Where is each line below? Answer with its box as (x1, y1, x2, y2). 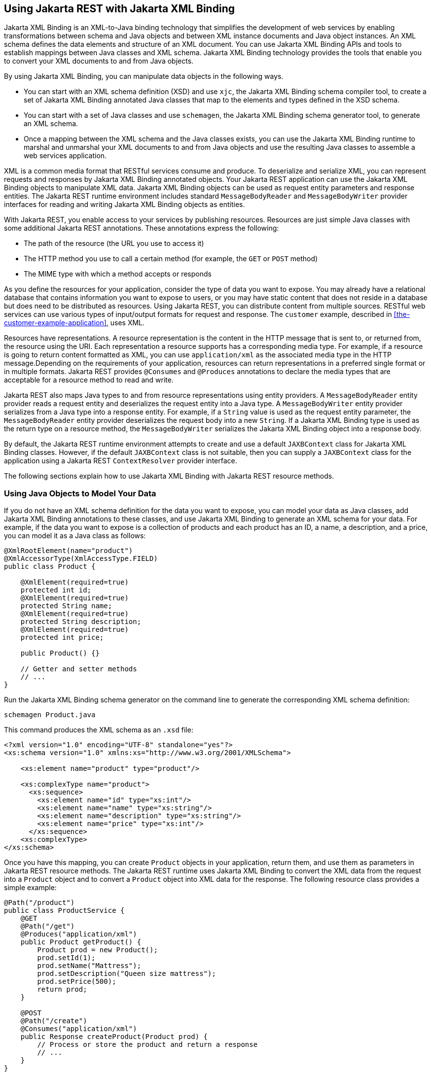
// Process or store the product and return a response (37, 1040, 258, 1049)
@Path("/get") (20, 922, 75, 931)
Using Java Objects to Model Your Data (4, 488, 156, 498)
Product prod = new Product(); (37, 946, 158, 954)
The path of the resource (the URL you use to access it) (24, 239, 204, 248)
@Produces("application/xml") (20, 930, 137, 938)
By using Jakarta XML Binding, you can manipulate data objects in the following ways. (4, 72, 284, 81)
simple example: (4, 883, 57, 892)
